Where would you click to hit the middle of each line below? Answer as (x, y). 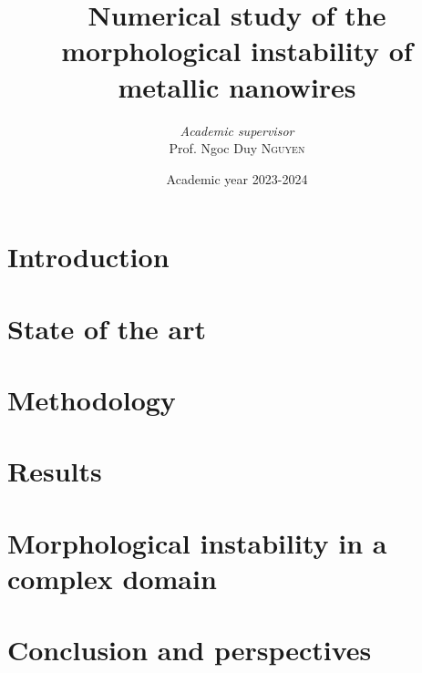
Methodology (92, 400)
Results (55, 471)
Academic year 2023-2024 (237, 178)
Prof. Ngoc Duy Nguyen (237, 148)
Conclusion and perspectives (190, 650)
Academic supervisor (237, 130)
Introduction (88, 257)
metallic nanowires (237, 86)
